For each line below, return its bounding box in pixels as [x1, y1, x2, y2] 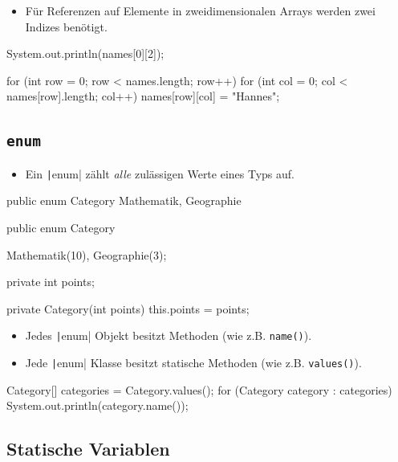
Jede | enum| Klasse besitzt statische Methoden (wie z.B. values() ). [25, 354, 362, 371]
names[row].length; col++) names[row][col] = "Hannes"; [6, 88, 280, 104]
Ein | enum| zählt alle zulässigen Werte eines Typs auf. [25, 165, 295, 182]
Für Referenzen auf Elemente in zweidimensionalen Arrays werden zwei [25, 2, 376, 18]
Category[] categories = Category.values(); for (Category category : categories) [6, 381, 392, 398]
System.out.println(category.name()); [6, 397, 189, 414]
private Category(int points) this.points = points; [6, 300, 250, 317]
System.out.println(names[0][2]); [6, 45, 164, 62]
